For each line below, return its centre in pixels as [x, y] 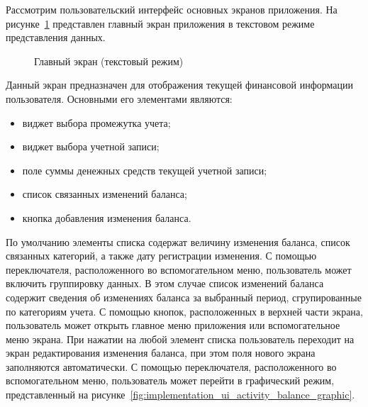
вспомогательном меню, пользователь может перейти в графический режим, [170, 380]
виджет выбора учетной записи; [91, 146]
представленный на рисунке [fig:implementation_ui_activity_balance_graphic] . [180, 395]
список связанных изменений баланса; [105, 194]
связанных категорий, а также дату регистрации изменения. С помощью [161, 256]
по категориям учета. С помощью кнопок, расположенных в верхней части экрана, [184, 311]
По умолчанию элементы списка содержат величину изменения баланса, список [178, 241]
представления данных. [56, 37]
